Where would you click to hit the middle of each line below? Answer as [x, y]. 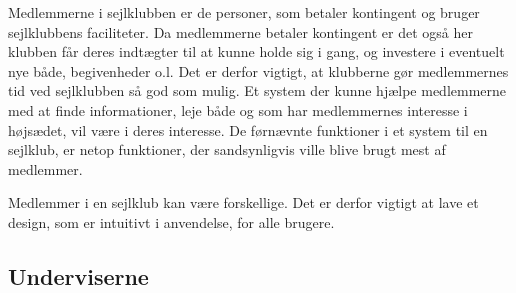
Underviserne [78, 275]
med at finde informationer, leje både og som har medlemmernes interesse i [238, 109]
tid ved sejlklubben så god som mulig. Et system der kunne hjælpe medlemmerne [257, 90]
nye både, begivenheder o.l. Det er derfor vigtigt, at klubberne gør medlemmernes [258, 70]
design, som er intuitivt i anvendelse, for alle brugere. [171, 221]
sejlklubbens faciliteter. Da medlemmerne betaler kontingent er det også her [240, 31]
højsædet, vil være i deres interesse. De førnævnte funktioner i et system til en [248, 129]
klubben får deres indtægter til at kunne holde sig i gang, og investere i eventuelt [256, 51]
